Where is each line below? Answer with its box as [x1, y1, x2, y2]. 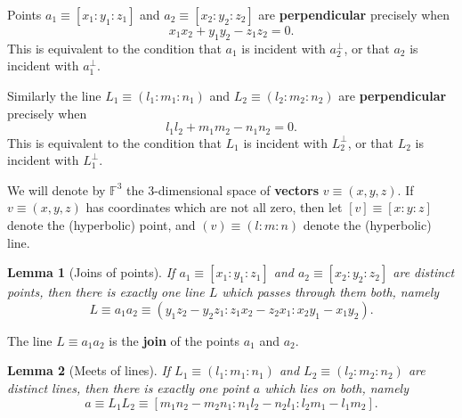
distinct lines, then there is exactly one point [7, 378, 249, 397]
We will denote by [7, 180, 106, 199]
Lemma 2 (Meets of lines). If [7, 361, 171, 380]
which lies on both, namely [264, 378, 409, 397]
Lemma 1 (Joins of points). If [7, 263, 175, 282]
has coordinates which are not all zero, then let [85, 198, 343, 217]
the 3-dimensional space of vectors [126, 180, 320, 199]
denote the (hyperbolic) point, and [7, 216, 196, 234]
